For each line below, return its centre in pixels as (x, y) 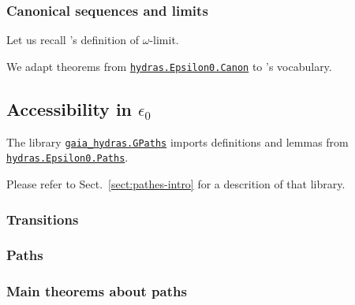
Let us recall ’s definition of (73, 40)
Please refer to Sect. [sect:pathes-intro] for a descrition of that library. (176, 183)
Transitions (43, 219)
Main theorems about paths (97, 291)
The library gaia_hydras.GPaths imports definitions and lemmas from (177, 141)
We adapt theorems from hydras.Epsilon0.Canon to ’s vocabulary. (169, 66)
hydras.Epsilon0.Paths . (67, 157)
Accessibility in (69, 108)
